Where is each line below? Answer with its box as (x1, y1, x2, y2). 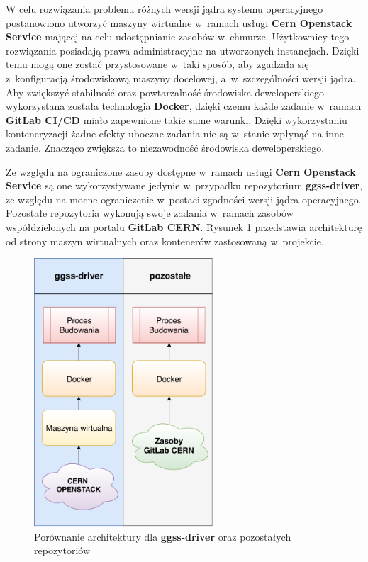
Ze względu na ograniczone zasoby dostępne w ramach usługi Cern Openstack (6, 164, 356, 179)
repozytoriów (34, 543, 91, 558)
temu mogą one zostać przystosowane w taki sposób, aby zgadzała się (6, 57, 309, 72)
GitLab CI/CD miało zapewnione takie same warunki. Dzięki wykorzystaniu (6, 112, 347, 127)
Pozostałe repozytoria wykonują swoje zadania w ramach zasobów (6, 206, 294, 220)
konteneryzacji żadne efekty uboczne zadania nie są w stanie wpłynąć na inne (6, 126, 344, 141)
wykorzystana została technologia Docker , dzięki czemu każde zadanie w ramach (6, 99, 362, 113)
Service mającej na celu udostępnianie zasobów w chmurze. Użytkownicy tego (6, 29, 350, 44)
